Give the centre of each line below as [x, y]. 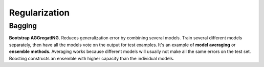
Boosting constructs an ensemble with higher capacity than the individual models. [92, 58]
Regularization [39, 13]
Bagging [23, 26]
